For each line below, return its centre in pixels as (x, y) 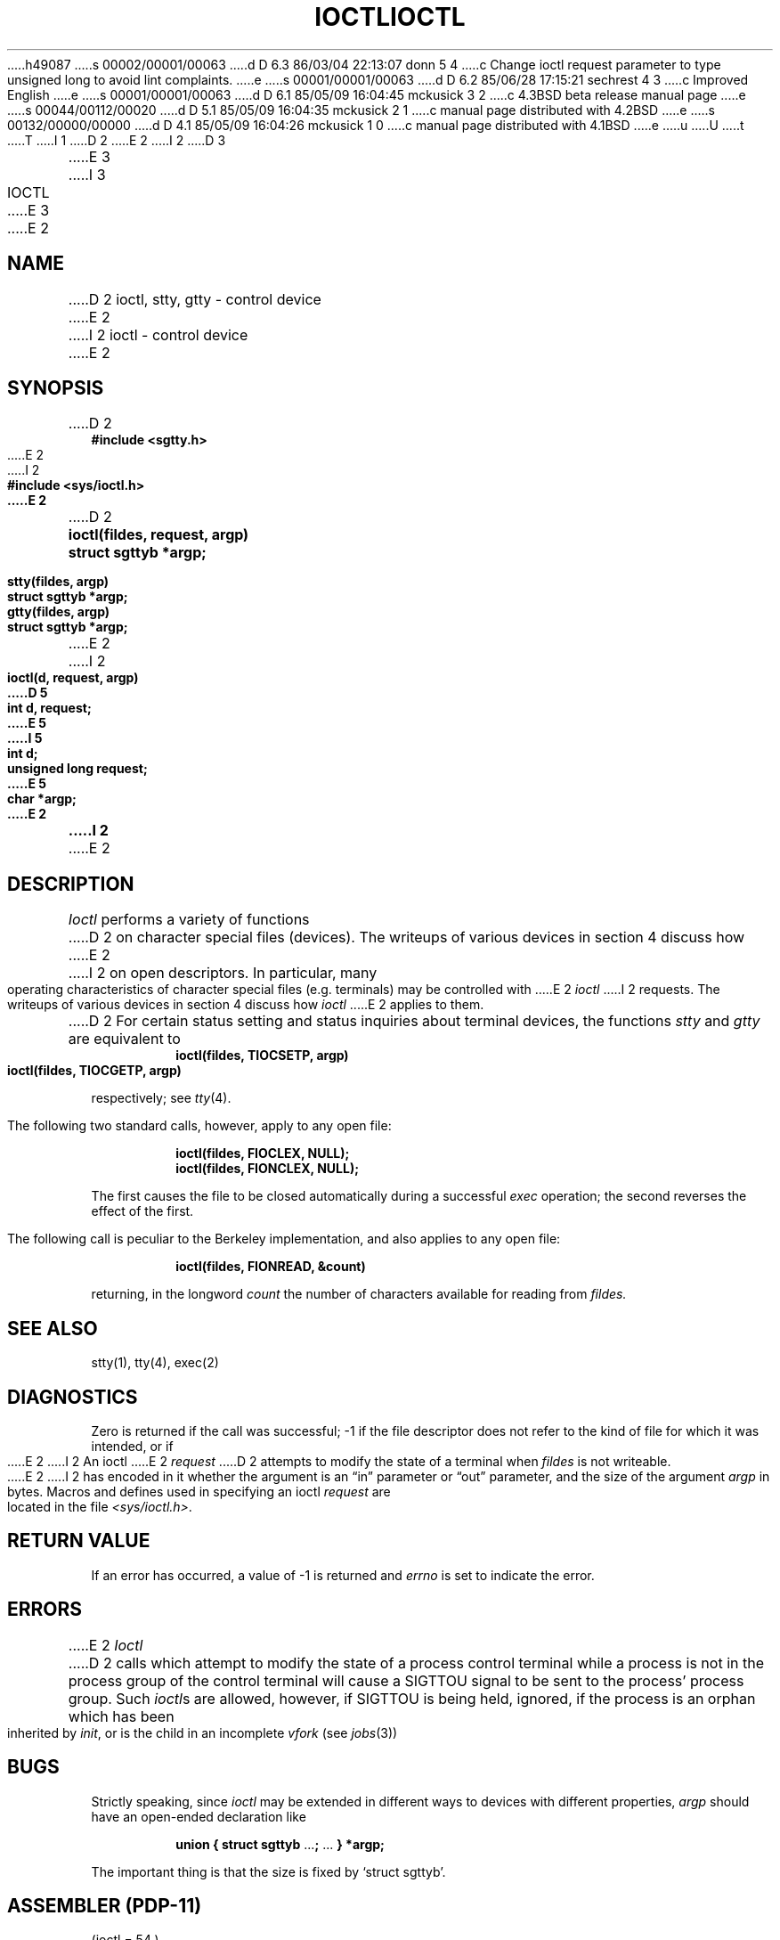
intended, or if (132, 1446)
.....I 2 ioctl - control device (158, 334)
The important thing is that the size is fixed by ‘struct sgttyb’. (268, 1871)
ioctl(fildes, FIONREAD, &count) (271, 1267)
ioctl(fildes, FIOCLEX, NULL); (263, 1153)
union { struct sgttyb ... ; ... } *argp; (280, 1844)
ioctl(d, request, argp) (73, 678)
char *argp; (42, 799)
